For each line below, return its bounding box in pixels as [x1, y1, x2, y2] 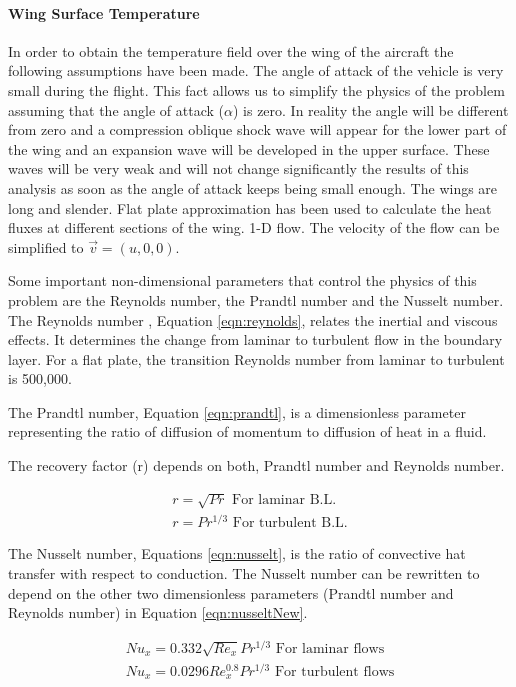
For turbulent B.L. [232, 516, 348, 531]
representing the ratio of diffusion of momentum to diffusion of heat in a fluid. [8, 421, 487, 442]
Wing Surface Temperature [8, 2, 200, 23]
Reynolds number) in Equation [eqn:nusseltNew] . [8, 602, 308, 623]
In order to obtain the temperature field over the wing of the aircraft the [8, 40, 454, 61]
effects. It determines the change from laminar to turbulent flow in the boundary [8, 329, 503, 350]
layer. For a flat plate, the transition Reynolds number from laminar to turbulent [8, 348, 505, 369]
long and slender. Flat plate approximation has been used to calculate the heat [8, 197, 492, 218]
